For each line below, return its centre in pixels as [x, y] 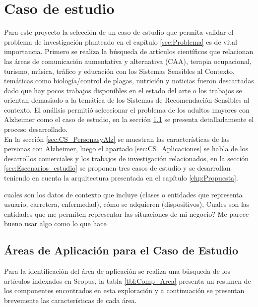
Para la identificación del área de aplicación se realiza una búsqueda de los [117, 271]
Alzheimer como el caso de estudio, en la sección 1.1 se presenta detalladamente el [129, 119]
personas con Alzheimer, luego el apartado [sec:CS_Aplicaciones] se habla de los [126, 149]
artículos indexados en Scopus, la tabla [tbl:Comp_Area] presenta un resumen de [128, 280]
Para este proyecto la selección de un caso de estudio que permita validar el [119, 32]
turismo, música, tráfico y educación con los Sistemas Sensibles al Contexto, [119, 71]
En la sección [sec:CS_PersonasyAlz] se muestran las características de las [117, 139]
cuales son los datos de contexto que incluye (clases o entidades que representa [123, 194]
